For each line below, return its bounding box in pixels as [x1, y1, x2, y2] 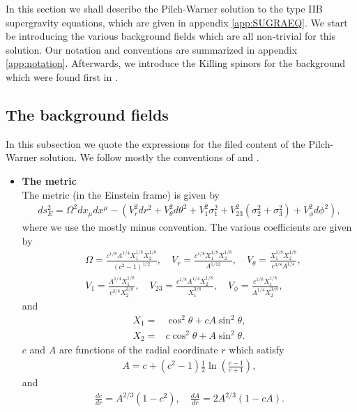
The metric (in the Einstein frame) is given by [22, 187, 220, 201]
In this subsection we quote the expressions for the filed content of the [6, 136, 305, 151]
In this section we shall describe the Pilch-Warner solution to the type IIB [6, 1, 323, 15]
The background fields [6, 103, 169, 125]
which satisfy [229, 342, 284, 357]
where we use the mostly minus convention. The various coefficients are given [22, 220, 352, 234]
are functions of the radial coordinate [59, 342, 218, 357]
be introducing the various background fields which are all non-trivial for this [6, 29, 336, 43]
